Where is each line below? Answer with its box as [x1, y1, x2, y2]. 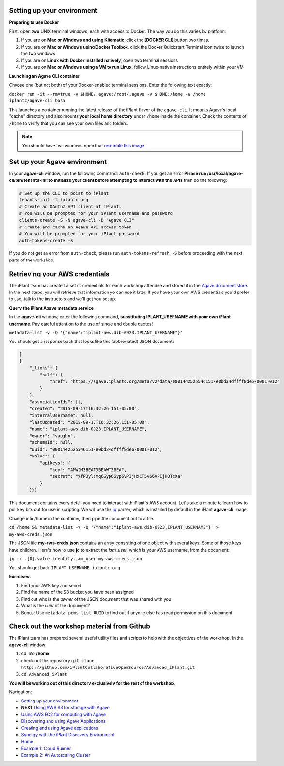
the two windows [21, 51, 55, 57]
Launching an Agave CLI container [9, 73, 80, 79]
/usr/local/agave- [206, 170, 243, 177]
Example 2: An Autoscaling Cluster [21, 752, 91, 758]
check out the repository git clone [21, 657, 95, 663]
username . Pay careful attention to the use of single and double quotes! [9, 321, 153, 326]
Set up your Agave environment [9, 158, 107, 166]
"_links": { [29, 365, 58, 371]
